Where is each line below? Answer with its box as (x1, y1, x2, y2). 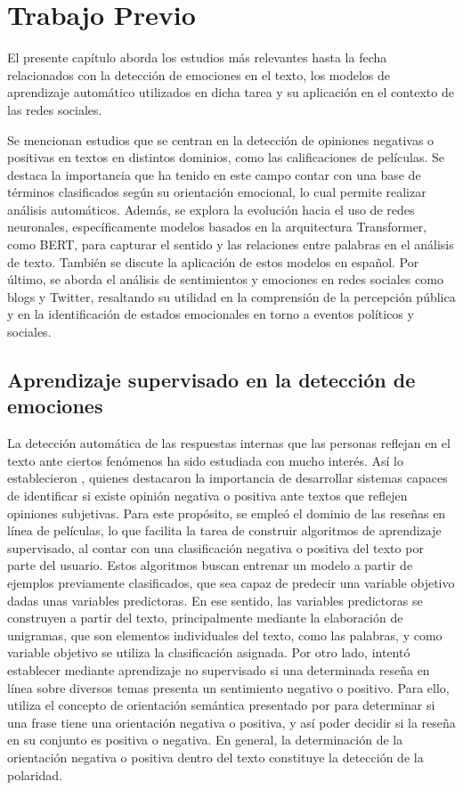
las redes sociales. (7, 100, 102, 118)
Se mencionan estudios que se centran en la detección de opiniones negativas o (7, 130, 435, 149)
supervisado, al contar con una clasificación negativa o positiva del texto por (7, 538, 424, 557)
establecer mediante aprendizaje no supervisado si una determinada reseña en (7, 660, 430, 679)
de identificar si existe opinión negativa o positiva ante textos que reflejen (7, 486, 408, 504)
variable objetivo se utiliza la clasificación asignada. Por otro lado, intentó (7, 643, 410, 662)
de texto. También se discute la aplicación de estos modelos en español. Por (7, 252, 419, 271)
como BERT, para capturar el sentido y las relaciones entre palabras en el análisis (7, 235, 454, 254)
